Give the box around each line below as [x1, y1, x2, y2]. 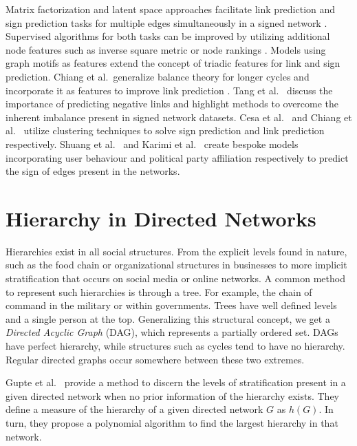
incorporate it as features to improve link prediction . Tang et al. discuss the [6, 83, 333, 97]
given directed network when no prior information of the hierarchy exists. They [6, 388, 339, 403]
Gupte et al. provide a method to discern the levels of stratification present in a [6, 375, 346, 390]
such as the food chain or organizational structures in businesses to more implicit [6, 257, 347, 272]
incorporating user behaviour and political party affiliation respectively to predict [6, 150, 349, 164]
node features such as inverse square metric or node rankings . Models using [6, 42, 326, 56]
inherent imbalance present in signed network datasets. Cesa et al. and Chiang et [6, 109, 352, 124]
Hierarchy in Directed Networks [6, 204, 316, 232]
